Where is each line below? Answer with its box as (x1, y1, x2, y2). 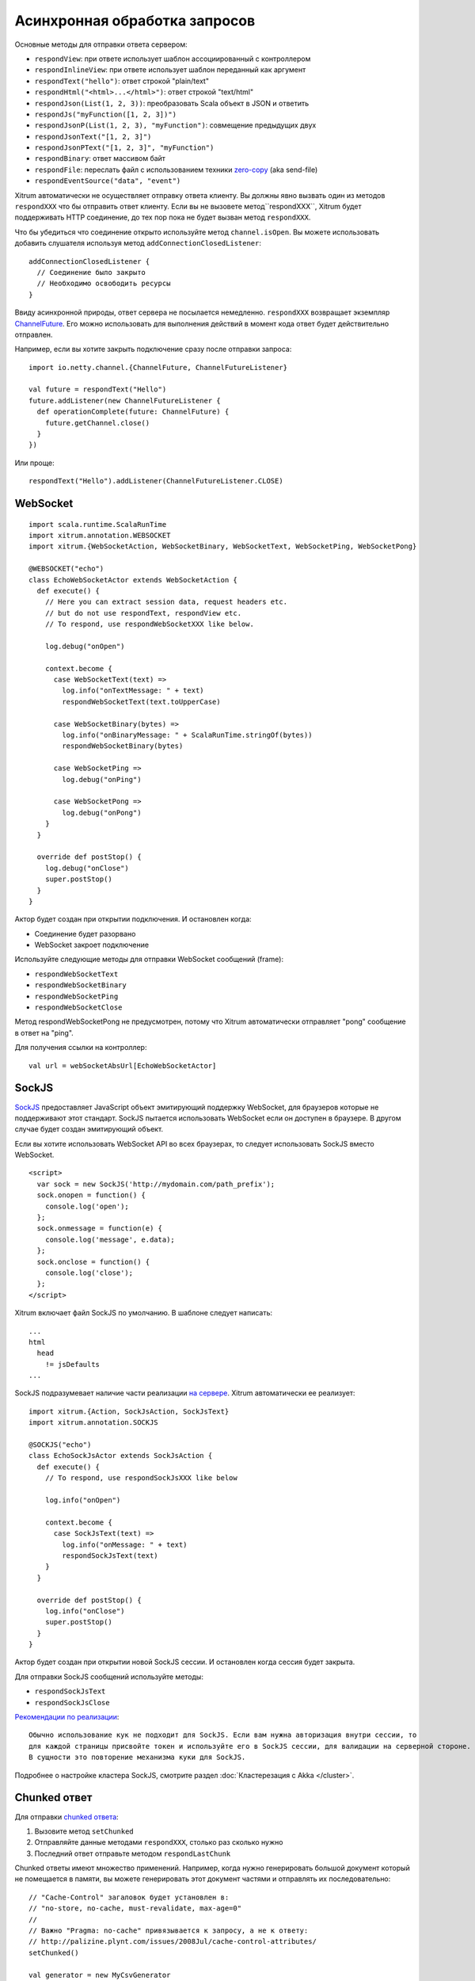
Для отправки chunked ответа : (14, 1811, 119, 1822)
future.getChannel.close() (44, 418, 150, 427)
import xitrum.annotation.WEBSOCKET (28, 531, 171, 540)
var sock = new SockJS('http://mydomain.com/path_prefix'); (36, 1179, 275, 1189)
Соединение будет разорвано (34, 929, 136, 938)
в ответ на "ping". (14, 1028, 74, 1037)
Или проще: (14, 458, 55, 468)
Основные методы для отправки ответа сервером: (14, 40, 188, 49)
